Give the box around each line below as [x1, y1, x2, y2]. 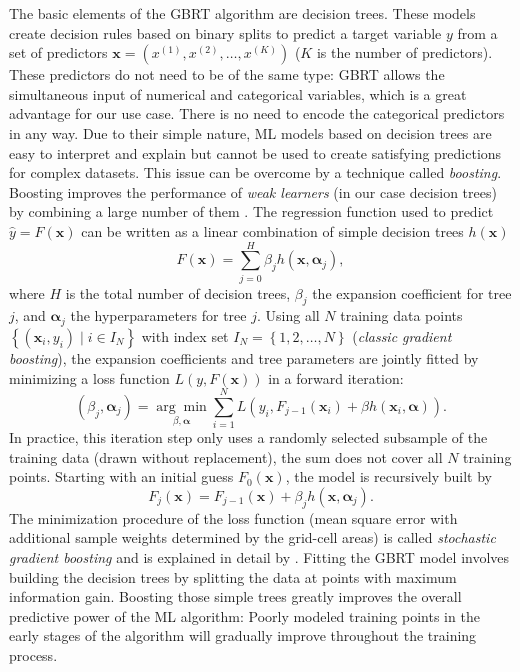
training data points [340, 305, 463, 326]
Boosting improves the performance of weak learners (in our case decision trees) [9, 181, 497, 202]
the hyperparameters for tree [70, 305, 247, 326]
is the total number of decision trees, [65, 282, 291, 303]
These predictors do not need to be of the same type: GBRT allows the [9, 64, 445, 85]
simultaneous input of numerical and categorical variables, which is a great [9, 83, 467, 104]
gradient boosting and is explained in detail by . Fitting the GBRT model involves [9, 546, 510, 567]
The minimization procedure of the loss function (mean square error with [9, 507, 458, 528]
